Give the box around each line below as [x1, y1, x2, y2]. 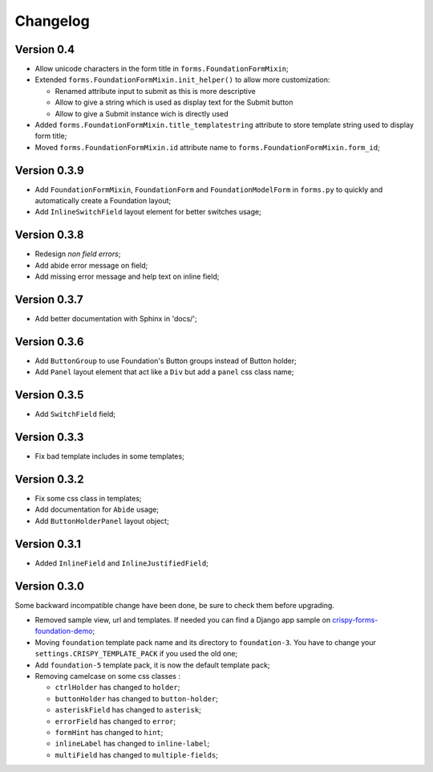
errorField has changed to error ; [55, 716, 176, 726]
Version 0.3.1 [14, 537, 82, 550]
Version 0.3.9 [14, 163, 84, 177]
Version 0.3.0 [14, 579, 84, 593]
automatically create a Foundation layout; [34, 196, 172, 206]
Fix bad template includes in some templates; [34, 451, 184, 461]
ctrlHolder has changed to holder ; [55, 683, 180, 692]
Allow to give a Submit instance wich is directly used [55, 108, 229, 118]
